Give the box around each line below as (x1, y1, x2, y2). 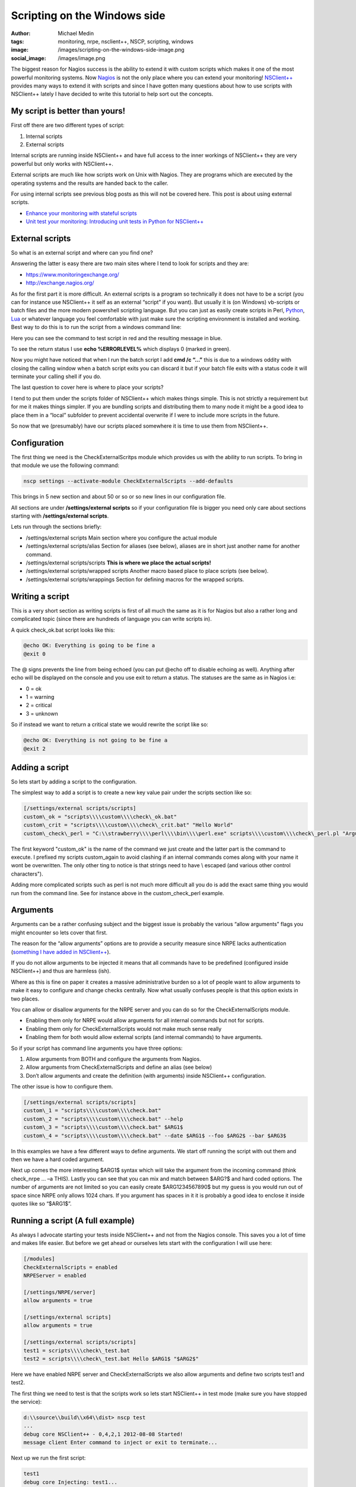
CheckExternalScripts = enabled (23, 1264, 118, 1270)
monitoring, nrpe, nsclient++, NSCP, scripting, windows (58, 37, 194, 45)
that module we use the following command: (11, 462, 120, 469)
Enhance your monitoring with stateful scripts (26, 209, 137, 217)
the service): (11, 1398, 42, 1406)
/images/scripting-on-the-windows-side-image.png (58, 46, 185, 54)
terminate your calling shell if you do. (11, 373, 102, 380)
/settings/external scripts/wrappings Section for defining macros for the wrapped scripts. (26, 576, 244, 583)
